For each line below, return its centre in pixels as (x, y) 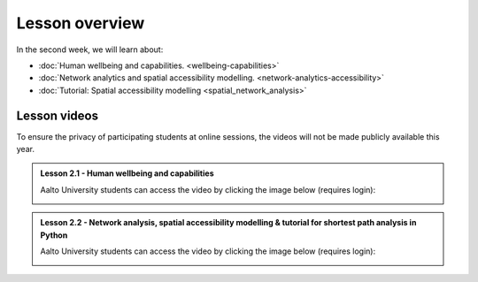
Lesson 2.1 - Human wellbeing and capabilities (127, 173)
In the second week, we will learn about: (90, 50)
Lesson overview (81, 23)
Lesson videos (58, 115)
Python (54, 235)
